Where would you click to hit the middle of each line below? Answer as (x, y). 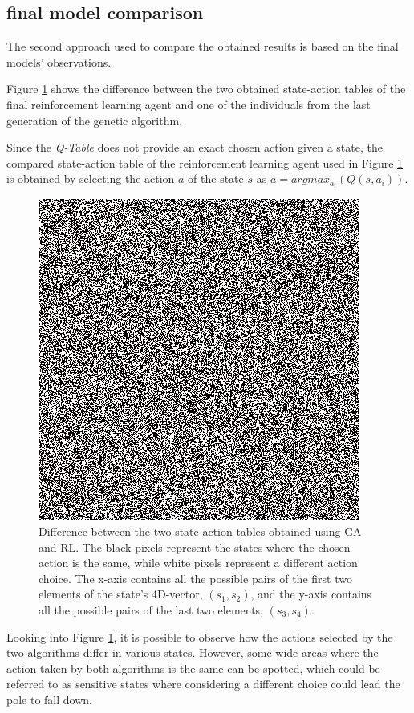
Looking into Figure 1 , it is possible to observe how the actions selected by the (200, 636)
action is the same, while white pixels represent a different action (198, 563)
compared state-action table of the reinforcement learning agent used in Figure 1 (205, 162)
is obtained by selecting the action (91, 178)
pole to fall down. (49, 699)
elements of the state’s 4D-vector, (121, 594)
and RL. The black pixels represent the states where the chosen (195, 547)
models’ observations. (59, 61)
